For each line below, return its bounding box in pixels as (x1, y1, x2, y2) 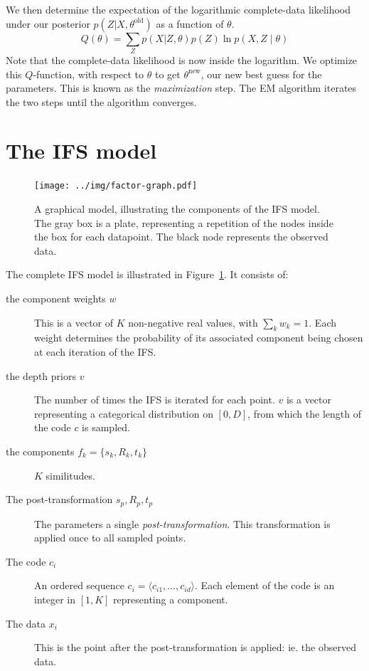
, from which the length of (247, 406, 361, 421)
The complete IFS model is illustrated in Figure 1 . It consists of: (6, 267, 289, 282)
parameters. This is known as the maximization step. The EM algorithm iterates (6, 80, 357, 95)
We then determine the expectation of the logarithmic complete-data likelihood (6, 2, 351, 16)
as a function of (156, 16, 224, 31)
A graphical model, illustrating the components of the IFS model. (34, 201, 320, 216)
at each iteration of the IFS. (34, 344, 156, 359)
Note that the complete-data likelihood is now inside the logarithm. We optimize (6, 52, 358, 67)
